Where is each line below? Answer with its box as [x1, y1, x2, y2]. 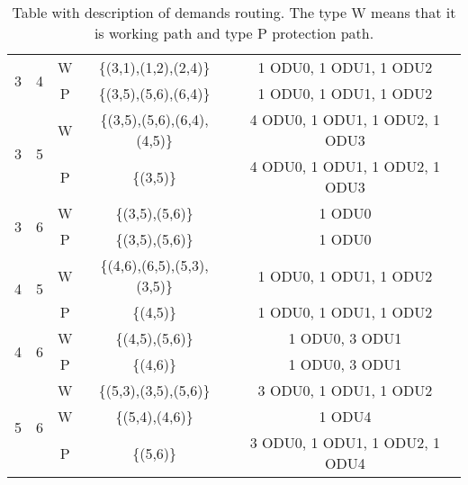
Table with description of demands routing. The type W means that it [12, 2, 456, 22]
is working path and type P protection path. [94, 22, 374, 43]
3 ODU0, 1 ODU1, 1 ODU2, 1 [249, 432, 441, 453]
